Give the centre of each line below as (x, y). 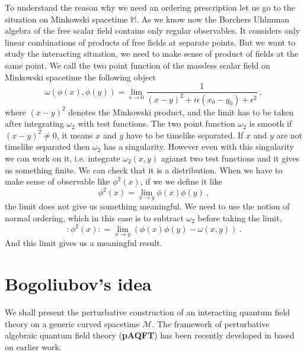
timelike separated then (47, 146)
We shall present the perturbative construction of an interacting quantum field (148, 312)
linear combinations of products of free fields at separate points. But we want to (150, 42)
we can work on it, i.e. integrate (63, 158)
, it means (75, 135)
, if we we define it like (181, 181)
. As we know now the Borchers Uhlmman (213, 19)
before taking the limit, (240, 218)
